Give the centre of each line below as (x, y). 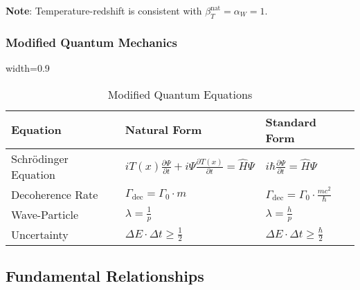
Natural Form (163, 130)
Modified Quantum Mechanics (92, 42)
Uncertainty (40, 234)
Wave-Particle (45, 214)
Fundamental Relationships (105, 275)
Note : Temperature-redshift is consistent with (104, 10)
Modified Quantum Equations (180, 94)
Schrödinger (40, 158)
